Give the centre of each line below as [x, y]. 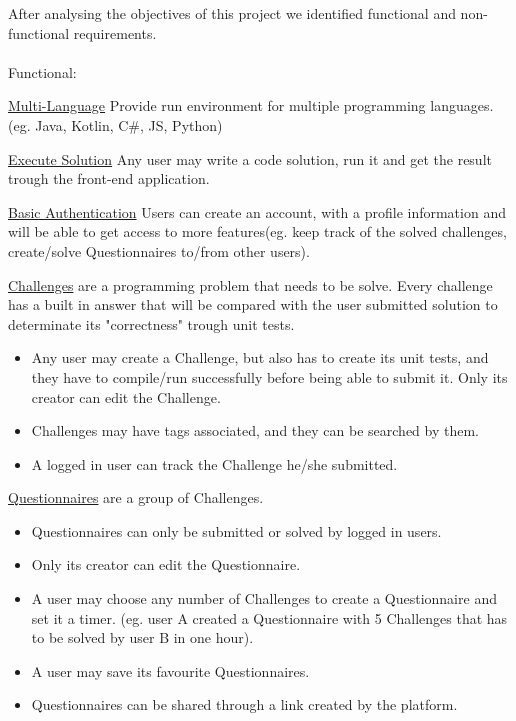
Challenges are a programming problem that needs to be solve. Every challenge [250, 284]
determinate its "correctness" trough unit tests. [151, 323]
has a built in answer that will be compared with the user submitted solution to [253, 304]
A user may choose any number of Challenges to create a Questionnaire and [264, 598]
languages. [462, 105]
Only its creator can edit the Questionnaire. [166, 564]
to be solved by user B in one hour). [142, 637]
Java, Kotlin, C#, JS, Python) [129, 124]
